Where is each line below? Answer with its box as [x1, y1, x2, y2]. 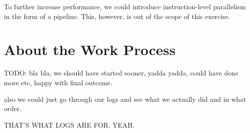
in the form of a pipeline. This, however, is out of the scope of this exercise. [4, 11, 230, 21]
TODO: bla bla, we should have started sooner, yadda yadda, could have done [4, 68, 239, 78]
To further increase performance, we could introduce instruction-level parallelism [4, 1, 246, 11]
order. [4, 103, 22, 114]
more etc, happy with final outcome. [4, 77, 113, 87]
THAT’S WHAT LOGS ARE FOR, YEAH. [4, 119, 135, 130]
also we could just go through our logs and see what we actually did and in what [4, 94, 247, 104]
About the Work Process [4, 39, 176, 59]
